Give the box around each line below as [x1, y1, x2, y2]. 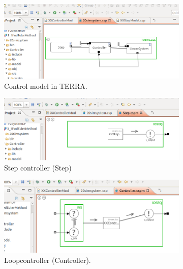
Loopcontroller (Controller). [4, 254, 91, 265]
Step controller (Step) [4, 162, 72, 173]
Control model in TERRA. [4, 80, 87, 91]
